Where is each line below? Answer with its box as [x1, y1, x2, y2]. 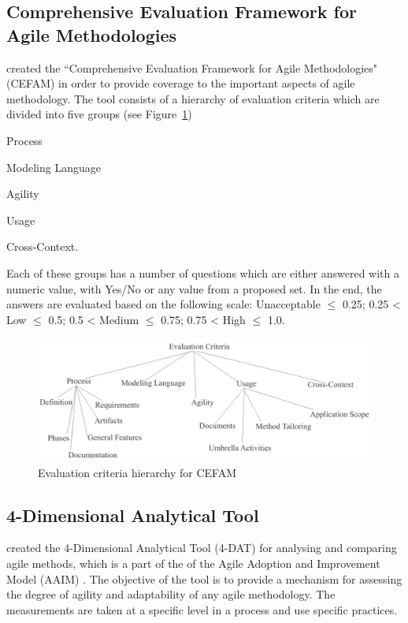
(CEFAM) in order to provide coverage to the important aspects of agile [6, 75, 355, 91]
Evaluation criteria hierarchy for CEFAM [38, 464, 237, 480]
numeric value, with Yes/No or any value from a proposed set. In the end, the [6, 280, 382, 297]
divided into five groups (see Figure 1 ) [6, 106, 192, 122]
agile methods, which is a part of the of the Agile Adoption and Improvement [6, 554, 380, 571]
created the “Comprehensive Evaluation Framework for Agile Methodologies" [6, 59, 378, 76]
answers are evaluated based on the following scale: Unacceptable [6, 296, 321, 312]
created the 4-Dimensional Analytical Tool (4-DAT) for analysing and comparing [6, 539, 397, 556]
